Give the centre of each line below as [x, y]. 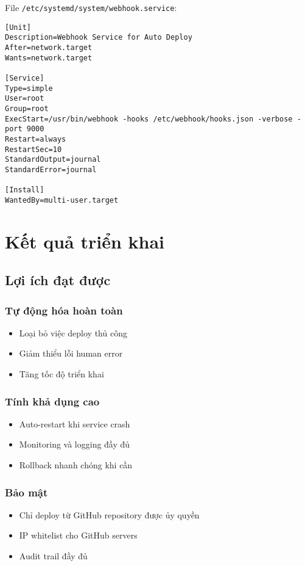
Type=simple [29, 88]
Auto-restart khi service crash [75, 423]
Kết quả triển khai [85, 241]
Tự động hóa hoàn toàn [64, 310]
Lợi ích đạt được [58, 280]
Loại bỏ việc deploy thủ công [73, 332]
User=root [25, 99]
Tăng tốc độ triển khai [61, 374]
